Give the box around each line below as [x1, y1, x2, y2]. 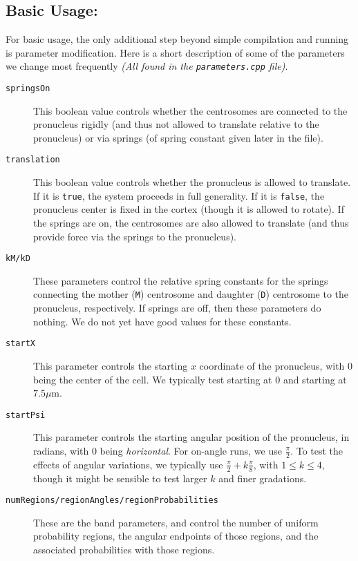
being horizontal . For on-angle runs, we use [100, 443, 282, 457]
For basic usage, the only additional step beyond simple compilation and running [6, 32, 349, 46]
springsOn [6, 84, 50, 94]
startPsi [6, 410, 46, 420]
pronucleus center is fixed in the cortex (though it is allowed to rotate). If [33, 202, 344, 216]
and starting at [283, 372, 347, 386]
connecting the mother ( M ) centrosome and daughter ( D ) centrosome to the [33, 287, 349, 301]
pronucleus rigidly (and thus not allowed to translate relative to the [33, 117, 319, 131]
